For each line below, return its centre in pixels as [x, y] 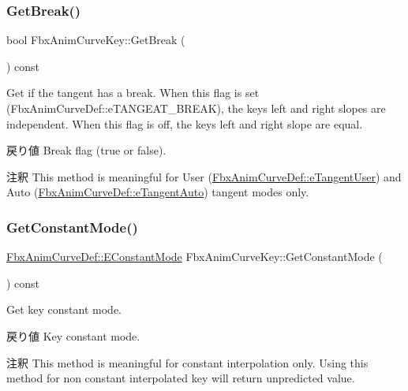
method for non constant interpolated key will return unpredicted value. [181, 378]
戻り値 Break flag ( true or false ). [86, 150]
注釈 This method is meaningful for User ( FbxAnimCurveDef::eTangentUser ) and [204, 176]
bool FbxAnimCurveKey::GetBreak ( [96, 40]
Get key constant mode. [64, 309]
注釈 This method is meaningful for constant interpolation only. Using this [187, 362]
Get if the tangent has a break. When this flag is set [133, 93]
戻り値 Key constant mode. [73, 335]
